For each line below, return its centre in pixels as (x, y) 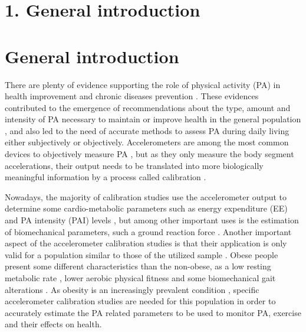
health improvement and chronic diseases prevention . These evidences (132, 96)
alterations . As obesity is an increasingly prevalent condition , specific (132, 289)
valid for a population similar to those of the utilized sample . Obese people (142, 254)
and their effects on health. (53, 324)
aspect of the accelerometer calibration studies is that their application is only (146, 243)
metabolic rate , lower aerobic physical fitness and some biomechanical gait (140, 278)
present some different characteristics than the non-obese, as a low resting (138, 266)
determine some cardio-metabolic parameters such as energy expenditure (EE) (146, 208)
